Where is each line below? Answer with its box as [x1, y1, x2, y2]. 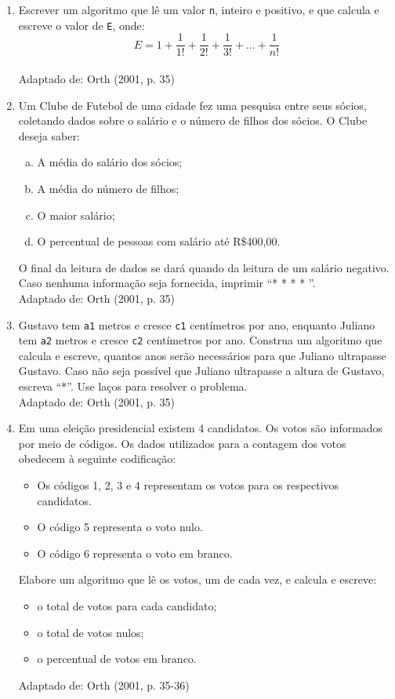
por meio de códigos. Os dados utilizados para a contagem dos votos [18, 435, 346, 451]
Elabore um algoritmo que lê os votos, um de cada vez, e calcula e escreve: [18, 571, 377, 588]
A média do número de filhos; [37, 180, 179, 196]
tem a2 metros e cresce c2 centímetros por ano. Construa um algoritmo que [18, 332, 382, 348]
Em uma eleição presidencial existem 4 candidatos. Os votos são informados [18, 420, 383, 436]
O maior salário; [37, 206, 115, 223]
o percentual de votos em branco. [37, 650, 197, 667]
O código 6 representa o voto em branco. [37, 544, 233, 561]
